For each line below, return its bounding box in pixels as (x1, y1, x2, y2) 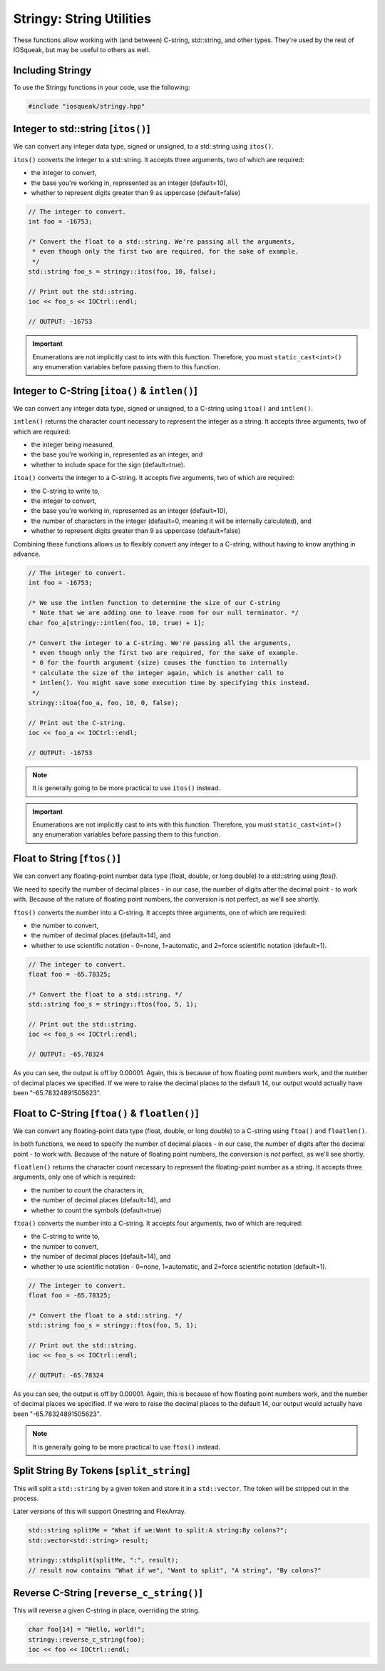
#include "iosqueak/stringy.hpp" (28, 102, 145, 110)
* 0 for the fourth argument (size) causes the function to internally (32, 659, 288, 667)
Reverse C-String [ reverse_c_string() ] (13, 1587, 203, 1600)
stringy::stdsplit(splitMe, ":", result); (28, 1556, 179, 1565)
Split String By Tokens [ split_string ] (13, 1465, 190, 1477)
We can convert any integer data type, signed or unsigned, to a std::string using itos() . (13, 142, 274, 151)
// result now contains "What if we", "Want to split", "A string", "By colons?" (28, 1566, 322, 1575)
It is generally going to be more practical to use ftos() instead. (32, 1442, 220, 1451)
